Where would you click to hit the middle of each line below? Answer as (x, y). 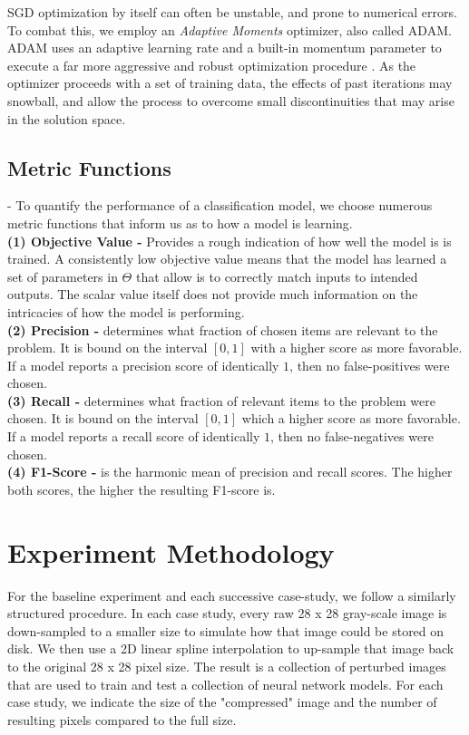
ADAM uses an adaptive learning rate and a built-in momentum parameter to (225, 48)
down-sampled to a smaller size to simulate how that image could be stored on (226, 630)
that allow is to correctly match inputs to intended (277, 276)
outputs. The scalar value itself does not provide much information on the (213, 294)
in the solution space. (67, 118)
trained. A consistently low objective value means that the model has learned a (227, 259)
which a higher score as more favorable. (351, 418)
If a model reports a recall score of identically (134, 436)
